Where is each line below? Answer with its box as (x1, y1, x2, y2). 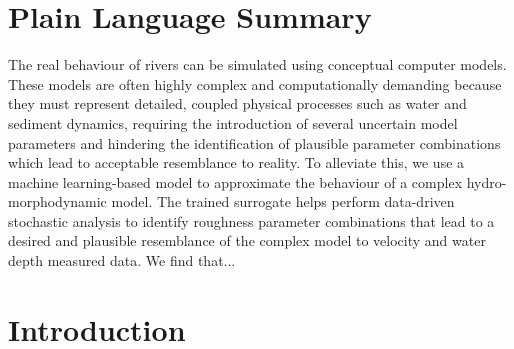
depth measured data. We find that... (8, 250, 236, 271)
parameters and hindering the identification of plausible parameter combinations (8, 132, 501, 153)
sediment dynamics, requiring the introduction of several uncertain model (8, 112, 458, 133)
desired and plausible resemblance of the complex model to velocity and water (8, 230, 486, 251)
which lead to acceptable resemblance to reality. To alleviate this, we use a (8, 152, 465, 173)
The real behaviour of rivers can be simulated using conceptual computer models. (8, 54, 507, 75)
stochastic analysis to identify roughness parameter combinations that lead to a (8, 210, 495, 231)
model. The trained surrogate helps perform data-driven (111, 191, 455, 212)
